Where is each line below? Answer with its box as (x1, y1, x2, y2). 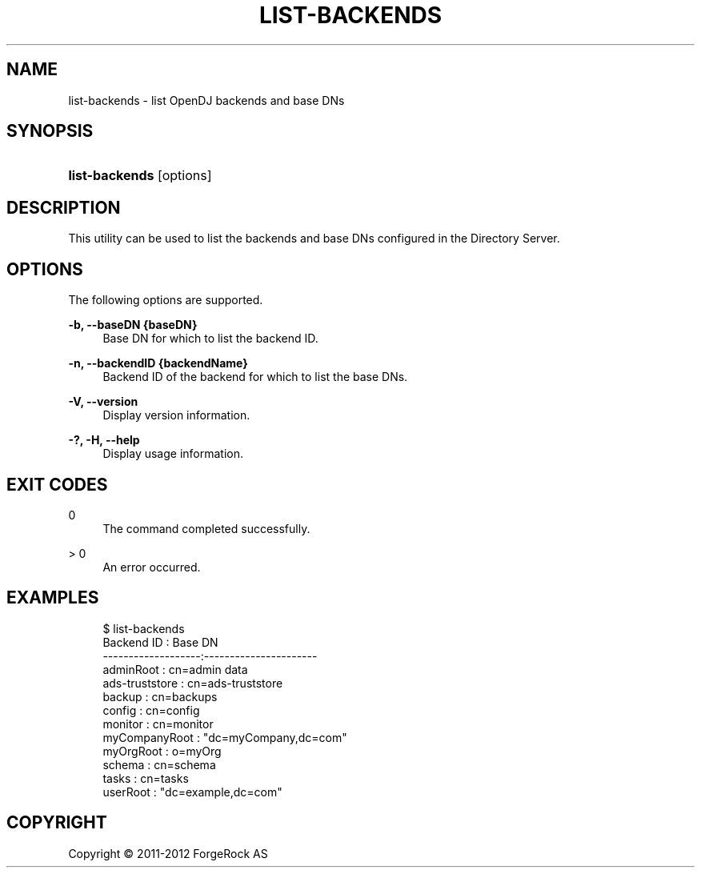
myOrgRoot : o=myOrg (102, 744, 222, 758)
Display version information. (102, 408, 250, 423)
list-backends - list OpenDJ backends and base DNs (68, 93, 345, 107)
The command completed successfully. (102, 521, 310, 535)
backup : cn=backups (102, 689, 218, 704)
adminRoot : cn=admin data (102, 662, 248, 676)
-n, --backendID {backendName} (68, 356, 248, 371)
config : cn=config (102, 703, 200, 717)
